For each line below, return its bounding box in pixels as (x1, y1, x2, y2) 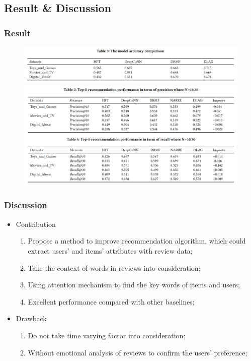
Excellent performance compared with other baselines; (28, 296, 195, 307)
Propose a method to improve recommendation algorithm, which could (28, 235, 246, 246)
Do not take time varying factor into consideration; (28, 330, 186, 340)
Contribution (16, 218, 56, 229)
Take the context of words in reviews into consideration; (28, 262, 201, 273)
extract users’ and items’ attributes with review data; (28, 245, 193, 256)
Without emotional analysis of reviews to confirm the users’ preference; (28, 347, 247, 357)
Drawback (16, 313, 47, 324)
